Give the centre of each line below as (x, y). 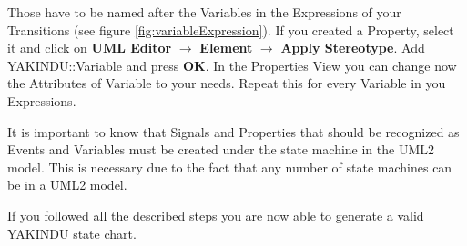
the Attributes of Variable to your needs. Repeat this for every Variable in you (227, 83)
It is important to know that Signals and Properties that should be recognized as (233, 131)
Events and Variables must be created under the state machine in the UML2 (221, 149)
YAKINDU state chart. (72, 233)
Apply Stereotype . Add (353, 48)
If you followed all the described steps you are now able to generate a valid (216, 215)
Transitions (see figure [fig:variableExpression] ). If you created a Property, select (231, 30)
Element (226, 48)
